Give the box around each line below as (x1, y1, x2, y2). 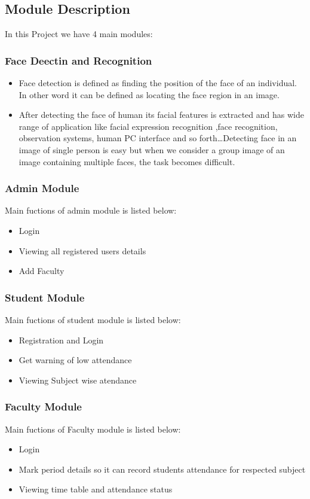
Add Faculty (19, 264, 65, 277)
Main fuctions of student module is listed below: (5, 313, 181, 325)
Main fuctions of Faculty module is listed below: (5, 422, 181, 435)
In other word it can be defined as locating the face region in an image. (19, 88, 280, 101)
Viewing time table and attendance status (19, 483, 173, 495)
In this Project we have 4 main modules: (5, 28, 153, 40)
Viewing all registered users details (19, 244, 146, 257)
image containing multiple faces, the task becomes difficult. (19, 155, 235, 168)
